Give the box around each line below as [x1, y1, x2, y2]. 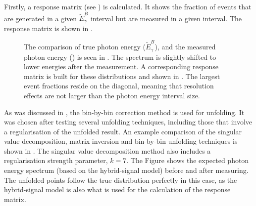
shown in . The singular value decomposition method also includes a [4, 145, 211, 156]
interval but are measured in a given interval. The [90, 13, 242, 23]
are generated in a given [4, 13, 77, 23]
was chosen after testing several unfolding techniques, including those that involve [4, 117, 253, 127]
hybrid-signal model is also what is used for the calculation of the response [4, 184, 231, 195]
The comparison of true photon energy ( [24, 41, 146, 52]
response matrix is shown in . [4, 23, 93, 33]
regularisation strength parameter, [4, 155, 108, 165]
